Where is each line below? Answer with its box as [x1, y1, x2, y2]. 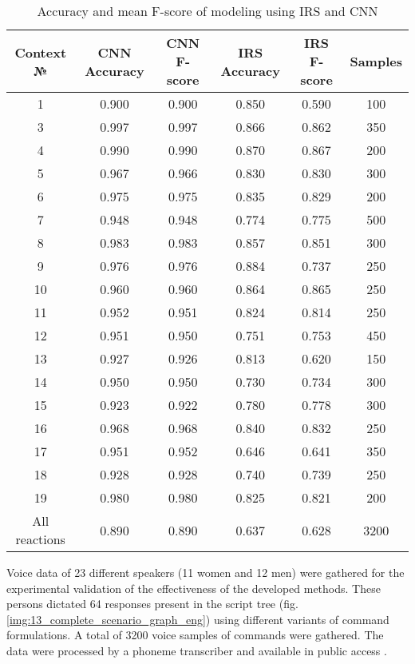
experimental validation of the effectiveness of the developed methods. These [6, 579, 381, 596]
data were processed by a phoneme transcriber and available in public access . [6, 642, 387, 658]
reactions [15, 530, 65, 548]
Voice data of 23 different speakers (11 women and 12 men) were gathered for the [6, 564, 405, 580]
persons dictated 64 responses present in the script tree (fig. [6, 595, 298, 612]
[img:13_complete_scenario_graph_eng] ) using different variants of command [6, 610, 389, 627]
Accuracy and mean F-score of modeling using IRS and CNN [37, 2, 378, 20]
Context [14, 42, 67, 62]
